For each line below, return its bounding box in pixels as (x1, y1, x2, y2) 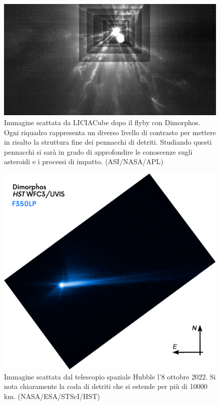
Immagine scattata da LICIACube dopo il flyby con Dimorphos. (4, 117, 200, 127)
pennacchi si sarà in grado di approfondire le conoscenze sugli (4, 146, 192, 157)
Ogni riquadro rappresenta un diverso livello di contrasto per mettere (4, 127, 216, 137)
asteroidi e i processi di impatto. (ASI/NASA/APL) (4, 156, 163, 167)
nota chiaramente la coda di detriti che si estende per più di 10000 (4, 381, 207, 391)
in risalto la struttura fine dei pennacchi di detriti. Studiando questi (4, 137, 212, 147)
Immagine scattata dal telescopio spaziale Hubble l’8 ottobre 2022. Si (4, 371, 216, 381)
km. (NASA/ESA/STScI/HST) (4, 390, 100, 401)
